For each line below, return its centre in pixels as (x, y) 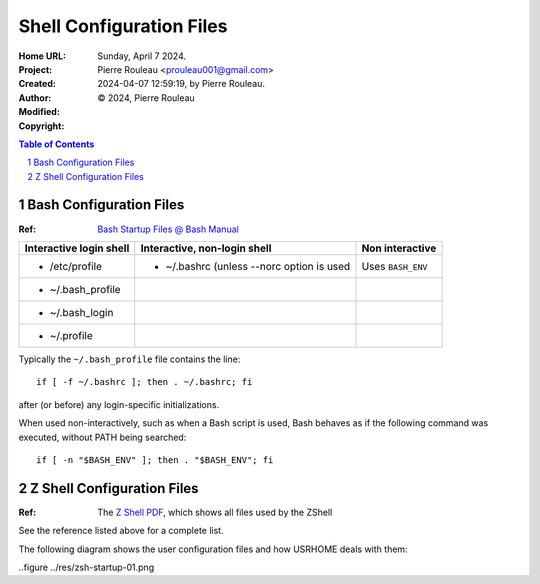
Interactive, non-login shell (206, 248)
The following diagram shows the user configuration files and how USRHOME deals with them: (213, 549)
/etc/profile (75, 266)
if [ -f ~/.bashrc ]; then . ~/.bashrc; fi (144, 382)
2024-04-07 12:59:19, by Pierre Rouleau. (181, 84)
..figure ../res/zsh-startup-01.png (86, 567)
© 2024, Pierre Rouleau (146, 97)
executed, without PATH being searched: (102, 437)
